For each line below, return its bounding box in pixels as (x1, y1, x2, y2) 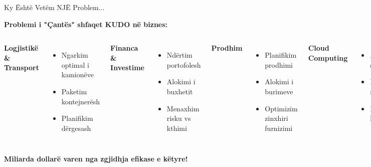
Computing (308, 52, 348, 63)
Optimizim (265, 103, 298, 113)
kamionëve (61, 69, 94, 80)
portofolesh (166, 59, 201, 70)
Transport (4, 62, 39, 73)
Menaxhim (166, 103, 200, 113)
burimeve (265, 86, 293, 96)
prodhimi (265, 59, 293, 70)
